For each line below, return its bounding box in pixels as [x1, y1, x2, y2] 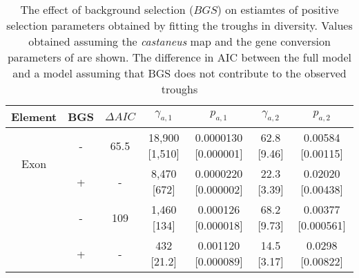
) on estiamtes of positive [217, 1, 339, 17]
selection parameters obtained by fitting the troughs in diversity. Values [6, 17, 353, 33]
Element [11, 109, 57, 124]
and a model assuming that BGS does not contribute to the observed [12, 65, 347, 81]
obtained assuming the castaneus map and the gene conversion [28, 33, 331, 49]
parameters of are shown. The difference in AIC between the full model [7, 49, 352, 65]
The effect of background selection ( [20, 1, 194, 17]
